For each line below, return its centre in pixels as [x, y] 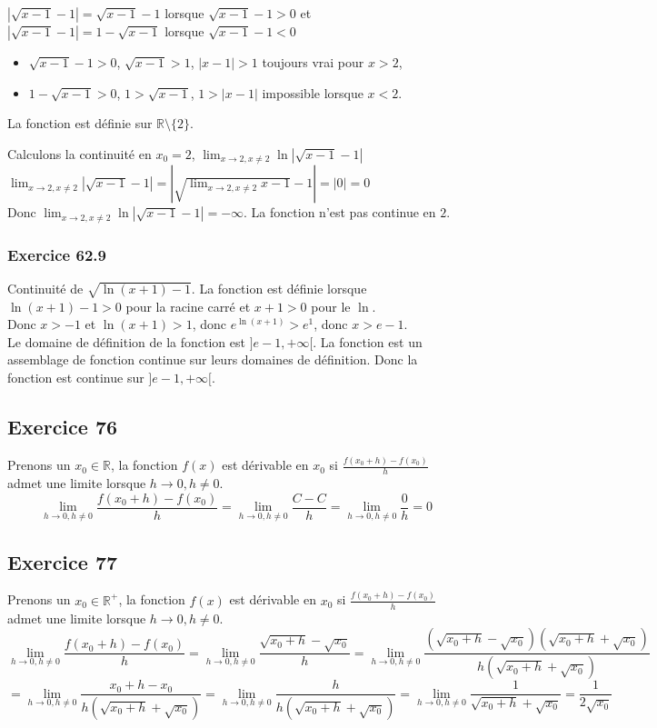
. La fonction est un [368, 341]
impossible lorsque [313, 92]
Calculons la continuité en [80, 153]
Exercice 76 [63, 427]
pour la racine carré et [188, 306]
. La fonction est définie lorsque [279, 288]
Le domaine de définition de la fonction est [126, 341]
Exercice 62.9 [57, 254]
